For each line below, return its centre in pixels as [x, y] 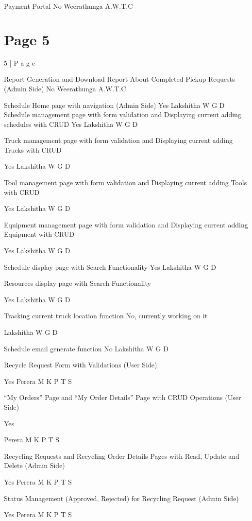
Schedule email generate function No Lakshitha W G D [86, 348]
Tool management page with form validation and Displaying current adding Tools [126, 182]
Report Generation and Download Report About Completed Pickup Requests [119, 79]
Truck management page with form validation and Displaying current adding [118, 140]
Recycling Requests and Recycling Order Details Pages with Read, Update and [122, 456]
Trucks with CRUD [33, 149]
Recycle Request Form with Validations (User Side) [81, 365]
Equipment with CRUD [39, 234]
